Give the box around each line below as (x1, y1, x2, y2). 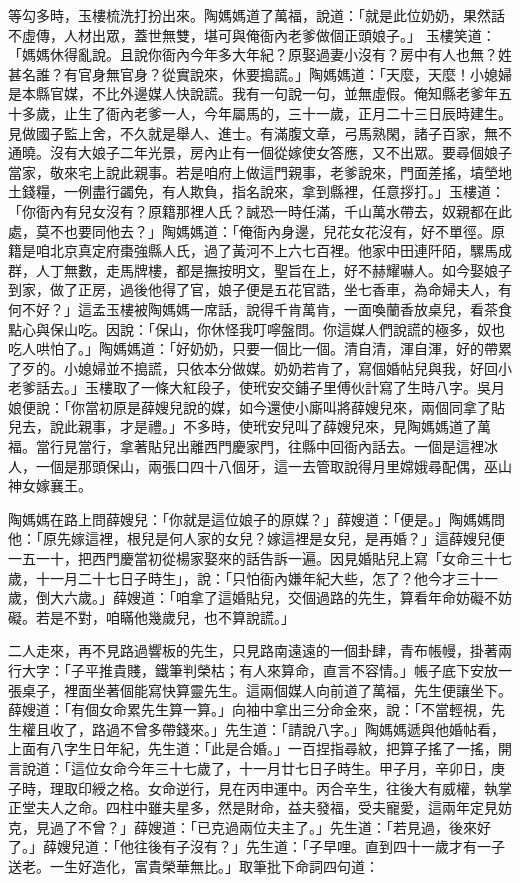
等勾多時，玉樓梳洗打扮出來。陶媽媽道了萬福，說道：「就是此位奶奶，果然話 (8, 5, 505, 25)
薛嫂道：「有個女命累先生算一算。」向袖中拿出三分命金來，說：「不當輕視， (8, 699, 491, 720)
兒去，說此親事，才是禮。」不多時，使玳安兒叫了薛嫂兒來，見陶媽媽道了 (8, 416, 477, 437)
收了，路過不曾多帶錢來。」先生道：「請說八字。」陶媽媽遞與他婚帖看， (49, 718, 505, 739)
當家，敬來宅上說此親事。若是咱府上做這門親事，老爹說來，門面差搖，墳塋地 (8, 161, 512, 182)
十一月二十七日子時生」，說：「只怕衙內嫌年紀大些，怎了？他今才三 (35, 567, 470, 588)
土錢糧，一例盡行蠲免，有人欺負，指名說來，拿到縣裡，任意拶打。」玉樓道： (8, 181, 505, 202)
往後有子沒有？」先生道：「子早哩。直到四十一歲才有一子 (133, 836, 505, 857)
